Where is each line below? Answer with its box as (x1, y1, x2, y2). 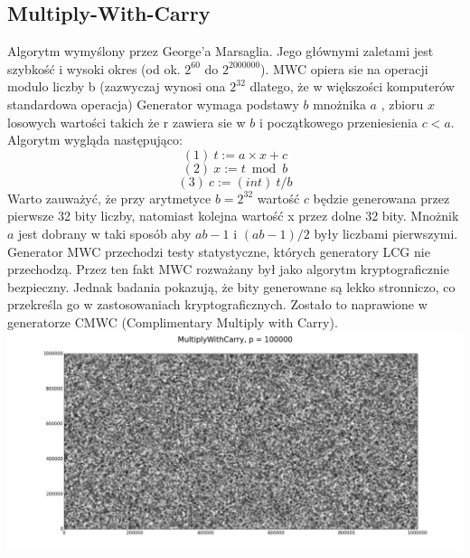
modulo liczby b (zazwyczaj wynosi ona (7, 77, 226, 96)
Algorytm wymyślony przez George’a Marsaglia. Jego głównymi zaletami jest (7, 42, 434, 61)
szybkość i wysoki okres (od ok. (7, 59, 181, 78)
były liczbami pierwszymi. (314, 223, 458, 242)
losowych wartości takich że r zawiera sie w (7, 112, 246, 131)
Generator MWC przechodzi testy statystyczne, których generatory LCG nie (7, 241, 430, 260)
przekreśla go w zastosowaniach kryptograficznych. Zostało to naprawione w (7, 295, 428, 314)
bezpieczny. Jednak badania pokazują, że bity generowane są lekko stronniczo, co (7, 277, 456, 296)
